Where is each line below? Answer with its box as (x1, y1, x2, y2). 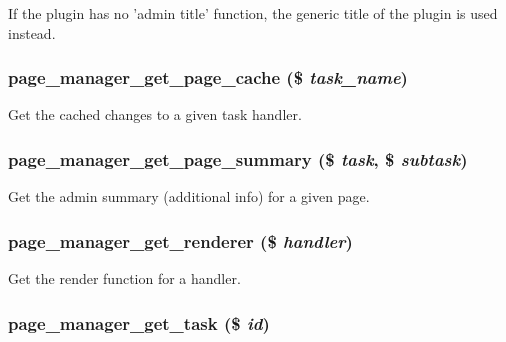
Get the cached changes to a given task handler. (8, 104, 302, 125)
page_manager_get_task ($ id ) (8, 310, 270, 335)
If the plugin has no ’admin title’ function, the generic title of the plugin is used (8, 3, 498, 23)
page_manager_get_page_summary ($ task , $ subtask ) (8, 146, 468, 171)
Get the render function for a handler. (8, 268, 241, 289)
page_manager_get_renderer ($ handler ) (8, 228, 353, 253)
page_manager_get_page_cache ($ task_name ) (8, 65, 408, 90)
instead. (8, 22, 56, 43)
